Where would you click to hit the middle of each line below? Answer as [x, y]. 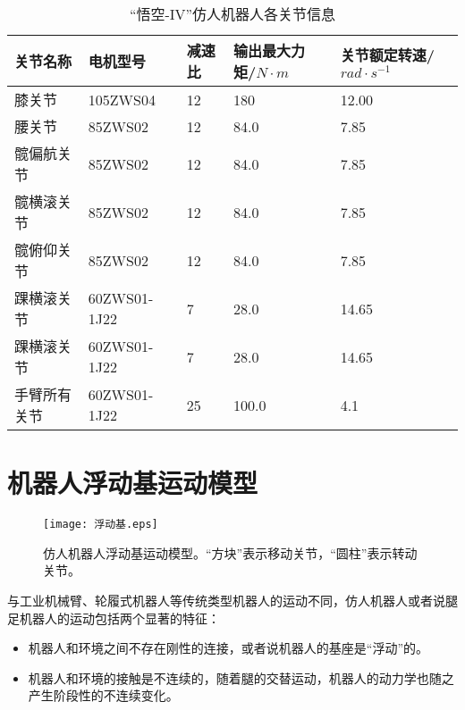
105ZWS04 [122, 99]
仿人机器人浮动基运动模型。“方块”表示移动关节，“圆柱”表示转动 [230, 552]
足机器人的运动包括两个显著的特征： [114, 618]
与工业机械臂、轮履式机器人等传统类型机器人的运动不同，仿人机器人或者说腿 [232, 600]
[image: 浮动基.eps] [101, 525]
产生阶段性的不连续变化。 [103, 695]
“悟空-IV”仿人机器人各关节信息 [232, 14]
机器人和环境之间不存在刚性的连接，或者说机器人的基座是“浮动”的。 [228, 648]
